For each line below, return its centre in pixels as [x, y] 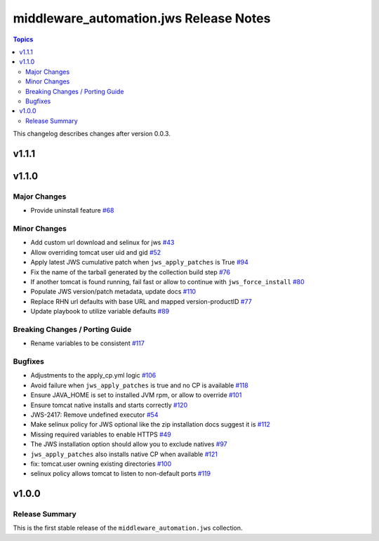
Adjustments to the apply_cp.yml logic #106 [93, 375]
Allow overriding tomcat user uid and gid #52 [96, 252]
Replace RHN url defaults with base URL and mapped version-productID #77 [141, 301]
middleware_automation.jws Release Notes [142, 18]
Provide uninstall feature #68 [73, 211]
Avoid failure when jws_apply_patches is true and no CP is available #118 [139, 385]
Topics [23, 39]
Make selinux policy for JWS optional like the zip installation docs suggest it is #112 [150, 425]
